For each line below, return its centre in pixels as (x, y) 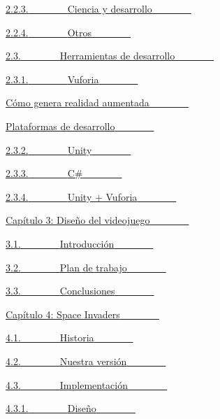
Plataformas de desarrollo (60, 126)
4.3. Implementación (67, 384)
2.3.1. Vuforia (52, 79)
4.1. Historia (50, 338)
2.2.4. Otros (49, 32)
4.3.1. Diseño (51, 408)
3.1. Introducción (60, 243)
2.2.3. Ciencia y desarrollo (79, 8)
